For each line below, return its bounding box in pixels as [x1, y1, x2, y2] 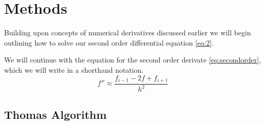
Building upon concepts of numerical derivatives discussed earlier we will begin [4, 27, 251, 38]
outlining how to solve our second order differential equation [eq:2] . [4, 37, 214, 48]
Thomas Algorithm [4, 106, 107, 122]
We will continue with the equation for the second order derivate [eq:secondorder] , [4, 54, 261, 65]
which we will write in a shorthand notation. [4, 64, 144, 75]
